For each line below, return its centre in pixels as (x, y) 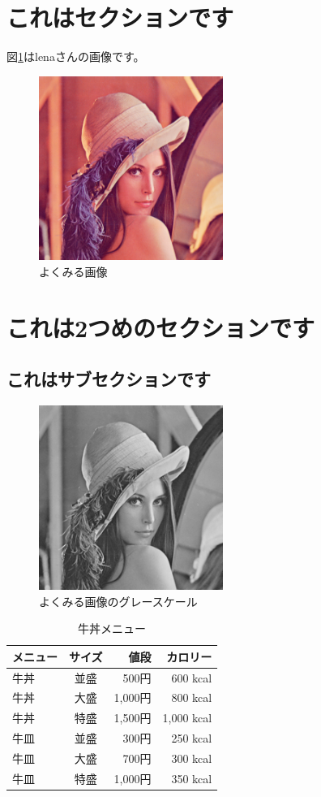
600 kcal (192, 677)
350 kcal (192, 778)
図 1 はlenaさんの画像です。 (76, 56)
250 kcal (192, 738)
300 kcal (192, 758)
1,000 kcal (187, 718)
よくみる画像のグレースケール (118, 601)
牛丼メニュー (112, 628)
